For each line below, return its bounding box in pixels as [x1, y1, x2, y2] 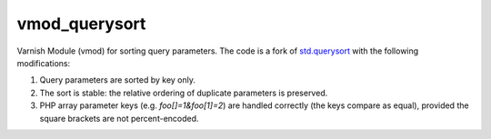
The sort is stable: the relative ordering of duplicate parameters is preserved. [39, 87, 328, 98]
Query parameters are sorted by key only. [39, 74, 195, 85]
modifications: [16, 57, 71, 68]
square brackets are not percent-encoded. [39, 113, 199, 124]
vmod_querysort [16, 14, 146, 34]
